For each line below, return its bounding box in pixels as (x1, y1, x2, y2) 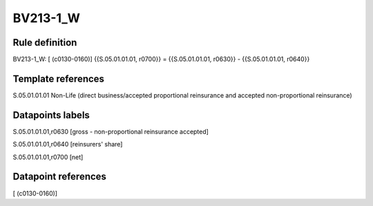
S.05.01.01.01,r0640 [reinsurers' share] (12, 140, 123, 149)
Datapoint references (12, 171, 107, 182)
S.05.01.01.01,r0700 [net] (12, 153, 84, 161)
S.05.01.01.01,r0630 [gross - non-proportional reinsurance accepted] (12, 127, 209, 135)
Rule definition (12, 37, 77, 48)
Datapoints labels (12, 109, 90, 121)
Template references (12, 73, 105, 84)
